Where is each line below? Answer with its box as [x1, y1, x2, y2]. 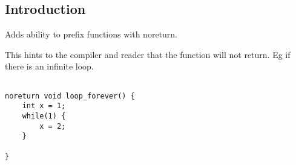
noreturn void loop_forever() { [5, 91, 135, 100]
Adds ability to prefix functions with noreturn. [5, 28, 177, 40]
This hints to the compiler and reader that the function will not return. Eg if [5, 48, 291, 60]
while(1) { [22, 111, 66, 120]
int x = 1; [22, 102, 66, 111]
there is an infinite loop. [5, 60, 94, 73]
